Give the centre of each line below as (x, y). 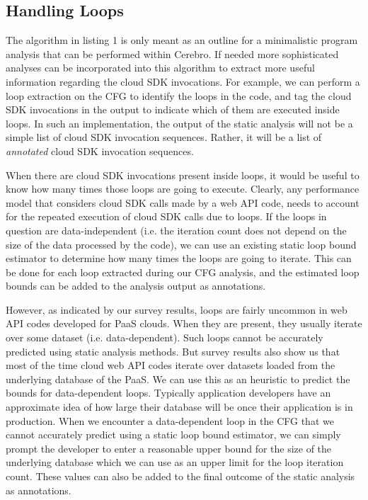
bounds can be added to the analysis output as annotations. (136, 286)
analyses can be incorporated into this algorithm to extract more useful (160, 68)
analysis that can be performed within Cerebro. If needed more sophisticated (172, 53)
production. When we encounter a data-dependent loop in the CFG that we (170, 420)
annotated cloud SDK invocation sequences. (100, 150)
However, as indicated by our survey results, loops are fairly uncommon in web (177, 309)
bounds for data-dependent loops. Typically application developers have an (168, 393)
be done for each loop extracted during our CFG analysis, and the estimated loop (183, 272)
